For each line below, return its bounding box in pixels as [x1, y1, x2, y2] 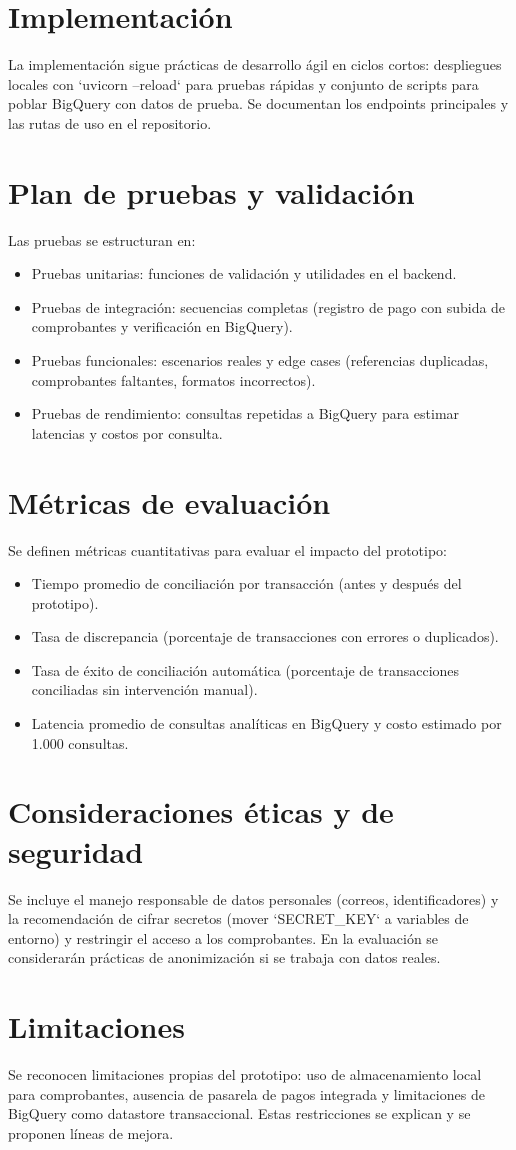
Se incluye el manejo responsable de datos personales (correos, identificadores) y [8, 888, 499, 909]
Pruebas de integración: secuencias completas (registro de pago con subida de [31, 296, 506, 317]
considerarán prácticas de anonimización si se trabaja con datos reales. [8, 947, 441, 968]
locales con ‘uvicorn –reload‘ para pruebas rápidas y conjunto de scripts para [8, 73, 479, 94]
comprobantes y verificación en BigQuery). [31, 316, 293, 337]
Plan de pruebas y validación [8, 171, 415, 212]
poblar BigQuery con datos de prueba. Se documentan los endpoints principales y [8, 93, 509, 114]
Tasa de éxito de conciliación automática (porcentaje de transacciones [31, 659, 460, 680]
